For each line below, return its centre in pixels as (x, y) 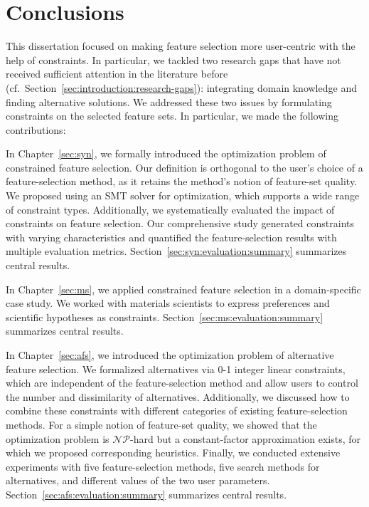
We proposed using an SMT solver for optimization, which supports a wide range (183, 195)
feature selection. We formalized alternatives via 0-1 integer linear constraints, (176, 369)
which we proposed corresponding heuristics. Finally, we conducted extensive (173, 453)
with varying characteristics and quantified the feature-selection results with (171, 237)
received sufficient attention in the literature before (117, 74)
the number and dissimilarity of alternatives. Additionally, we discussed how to (178, 396)
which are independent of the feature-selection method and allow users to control (182, 383)
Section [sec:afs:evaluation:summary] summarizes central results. (146, 494)
